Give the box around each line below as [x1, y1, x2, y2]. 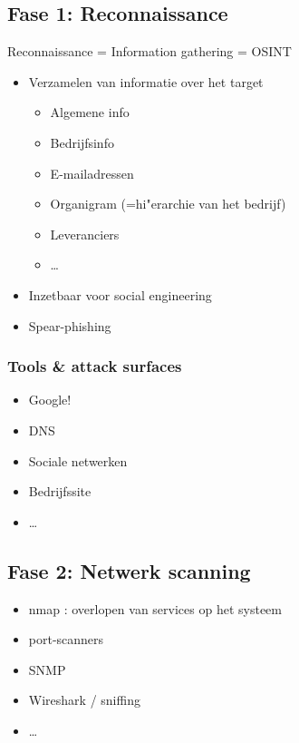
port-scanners [28, 630, 104, 649]
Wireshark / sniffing [28, 690, 140, 709]
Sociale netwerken [28, 451, 128, 470]
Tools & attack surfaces [7, 355, 182, 377]
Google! [28, 390, 72, 409]
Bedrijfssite [28, 482, 92, 501]
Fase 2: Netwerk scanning [7, 556, 251, 584]
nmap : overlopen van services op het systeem [28, 599, 282, 618]
